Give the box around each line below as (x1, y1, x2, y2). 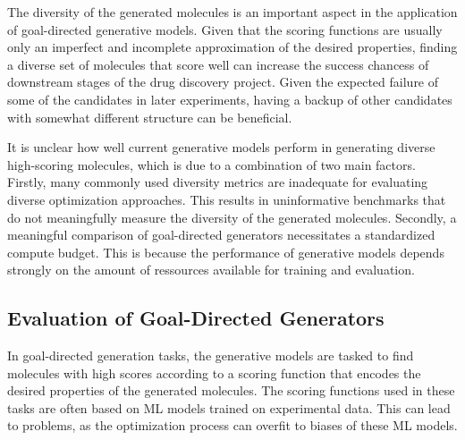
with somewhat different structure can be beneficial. (7, 107, 292, 126)
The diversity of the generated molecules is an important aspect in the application (7, 3, 458, 21)
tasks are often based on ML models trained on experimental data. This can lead (7, 398, 451, 417)
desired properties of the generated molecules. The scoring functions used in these (7, 381, 455, 400)
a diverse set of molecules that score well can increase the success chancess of (7, 55, 429, 73)
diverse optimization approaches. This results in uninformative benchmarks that (7, 190, 446, 208)
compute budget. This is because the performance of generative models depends (7, 242, 444, 261)
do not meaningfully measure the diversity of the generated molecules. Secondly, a (7, 207, 457, 226)
